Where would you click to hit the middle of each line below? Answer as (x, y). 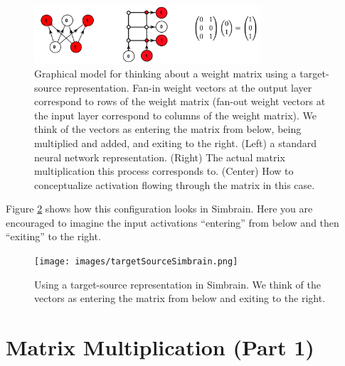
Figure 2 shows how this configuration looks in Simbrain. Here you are (159, 209)
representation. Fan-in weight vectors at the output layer (188, 87)
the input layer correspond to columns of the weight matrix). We (175, 115)
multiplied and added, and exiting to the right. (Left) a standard (176, 142)
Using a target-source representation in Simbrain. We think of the (177, 284)
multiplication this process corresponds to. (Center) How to (164, 171)
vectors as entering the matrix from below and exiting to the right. (180, 298)
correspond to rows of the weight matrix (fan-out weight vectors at (180, 101)
